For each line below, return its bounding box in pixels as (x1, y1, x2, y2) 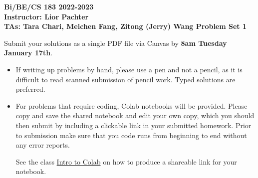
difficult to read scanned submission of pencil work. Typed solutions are (15, 74, 236, 84)
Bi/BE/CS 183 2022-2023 (4, 1, 94, 11)
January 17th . (4, 47, 53, 58)
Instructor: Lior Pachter (4, 11, 89, 21)
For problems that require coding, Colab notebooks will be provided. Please (15, 100, 248, 111)
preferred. (15, 84, 45, 94)
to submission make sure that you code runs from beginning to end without (15, 130, 247, 140)
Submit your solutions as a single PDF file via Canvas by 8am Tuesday (4, 37, 227, 48)
